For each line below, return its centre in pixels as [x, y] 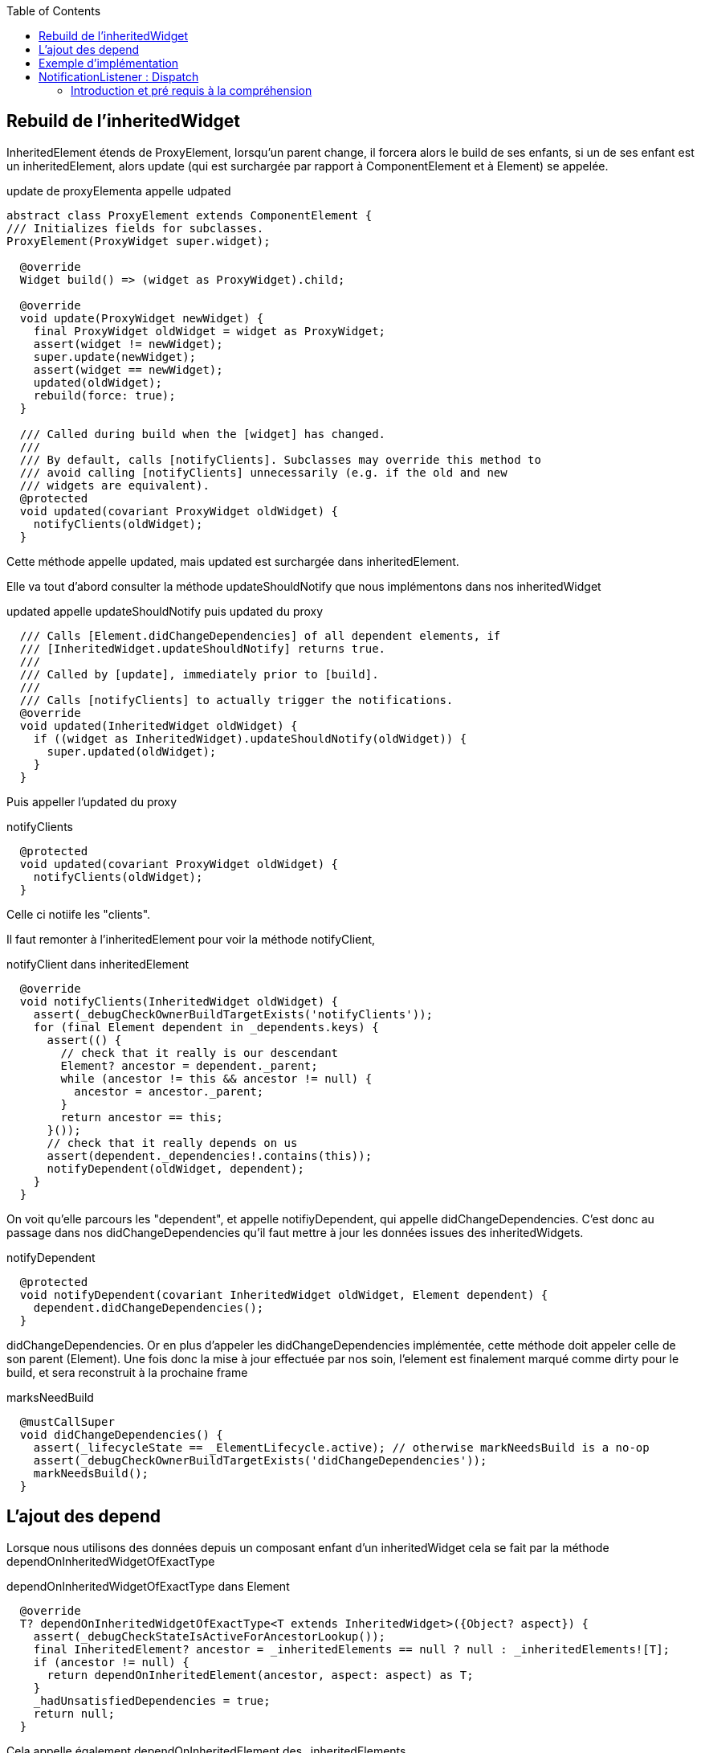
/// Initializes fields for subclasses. [135, 228]
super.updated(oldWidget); [132, 751]
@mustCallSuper [67, 1421]
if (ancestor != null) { [111, 1662]
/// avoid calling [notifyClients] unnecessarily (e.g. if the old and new [263, 472]
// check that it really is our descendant [200, 1053]
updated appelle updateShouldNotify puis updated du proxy [165, 611]
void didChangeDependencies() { [121, 1434]
